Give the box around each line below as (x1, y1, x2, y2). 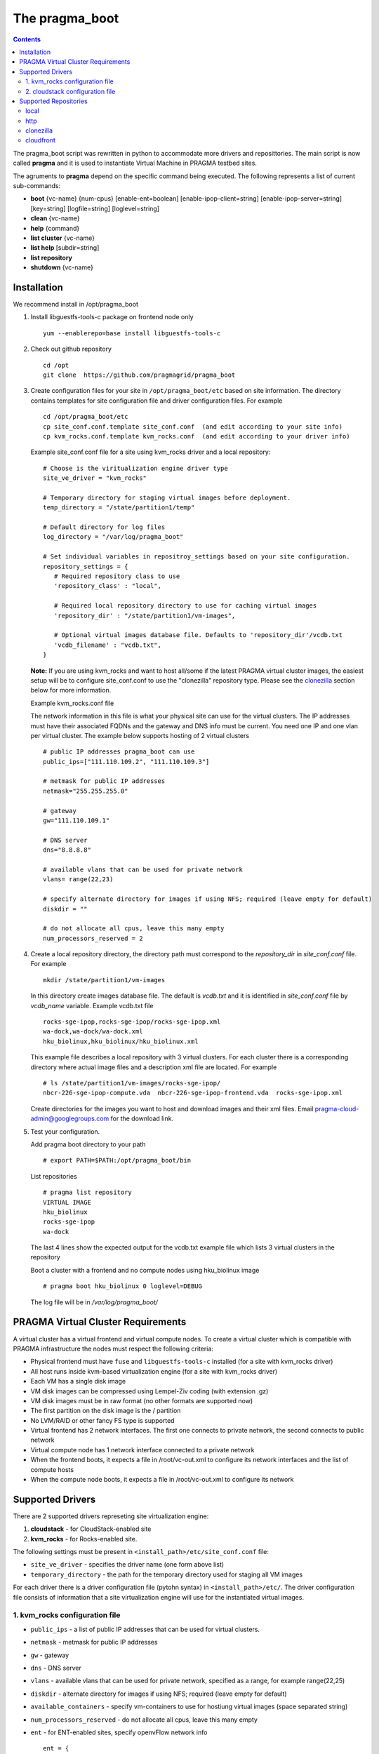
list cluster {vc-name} (30, 234, 95, 242)
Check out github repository (30, 344, 112, 354)
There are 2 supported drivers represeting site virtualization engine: (13, 1512, 209, 1520)
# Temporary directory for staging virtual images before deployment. (43, 493, 291, 502)
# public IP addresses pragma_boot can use (43, 748, 195, 756)
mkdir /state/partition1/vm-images (43, 976, 166, 984)
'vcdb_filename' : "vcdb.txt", (53, 641, 161, 649)
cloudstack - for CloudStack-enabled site (30, 1525, 152, 1533)
